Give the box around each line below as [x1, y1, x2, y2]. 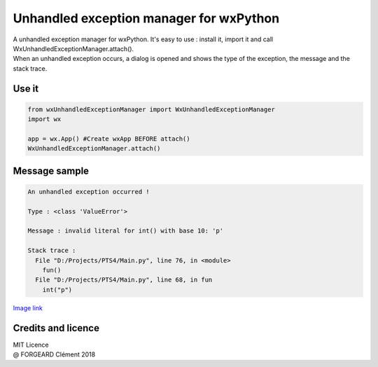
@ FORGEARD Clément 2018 [13, 350, 96, 359]
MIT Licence [13, 340, 49, 349]
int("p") [42, 286, 73, 293]
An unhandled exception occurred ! [27, 188, 150, 195]
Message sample [13, 165, 90, 176]
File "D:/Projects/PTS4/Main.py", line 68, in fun [35, 276, 213, 284]
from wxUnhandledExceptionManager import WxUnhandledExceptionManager [27, 105, 276, 113]
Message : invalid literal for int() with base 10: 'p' [27, 227, 224, 235]
